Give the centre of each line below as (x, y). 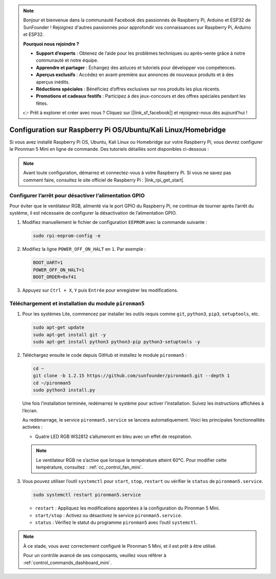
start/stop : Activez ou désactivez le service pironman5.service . (109, 515)
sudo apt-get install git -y (70, 334)
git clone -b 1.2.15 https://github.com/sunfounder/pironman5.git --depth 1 (131, 376)
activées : (32, 427)
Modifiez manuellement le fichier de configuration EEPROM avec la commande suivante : (115, 222)
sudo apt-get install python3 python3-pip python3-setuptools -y (117, 342)
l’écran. (30, 410)
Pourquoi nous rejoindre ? (51, 44)
